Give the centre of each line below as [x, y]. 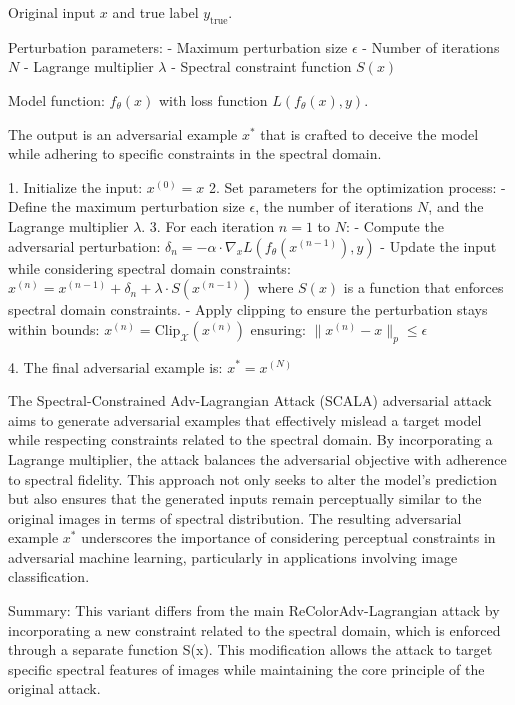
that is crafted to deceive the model [369, 133]
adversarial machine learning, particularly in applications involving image [233, 556]
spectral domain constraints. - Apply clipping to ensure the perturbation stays [248, 309]
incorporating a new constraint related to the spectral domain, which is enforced [254, 629]
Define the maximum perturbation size [126, 206]
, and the [456, 206]
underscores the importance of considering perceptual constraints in [288, 537]
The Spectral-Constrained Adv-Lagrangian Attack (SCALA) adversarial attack [250, 400]
